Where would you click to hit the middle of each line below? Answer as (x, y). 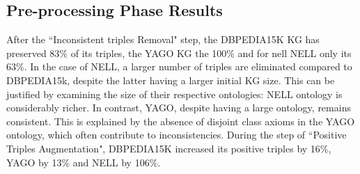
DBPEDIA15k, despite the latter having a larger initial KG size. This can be (171, 80)
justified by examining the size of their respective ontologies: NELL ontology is (174, 94)
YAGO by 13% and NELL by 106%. (84, 162)
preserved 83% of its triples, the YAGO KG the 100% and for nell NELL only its (179, 53)
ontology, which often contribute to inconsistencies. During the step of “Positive (177, 135)
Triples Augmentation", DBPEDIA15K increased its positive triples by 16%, (169, 148)
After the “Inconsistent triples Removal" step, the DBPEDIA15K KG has (163, 39)
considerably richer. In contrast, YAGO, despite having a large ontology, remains (179, 108)
